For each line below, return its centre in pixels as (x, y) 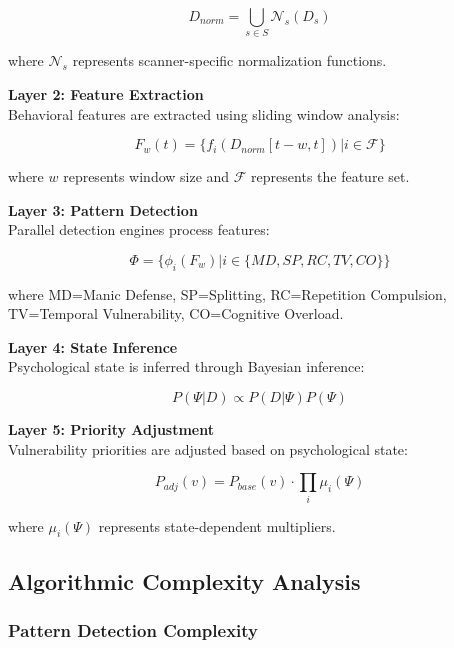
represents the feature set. (330, 176)
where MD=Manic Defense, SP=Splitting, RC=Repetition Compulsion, (227, 293)
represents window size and (146, 176)
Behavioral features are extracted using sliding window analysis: (204, 113)
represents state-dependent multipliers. (217, 525)
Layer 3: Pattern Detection (103, 209)
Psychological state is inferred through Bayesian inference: (186, 366)
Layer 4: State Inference (93, 346)
